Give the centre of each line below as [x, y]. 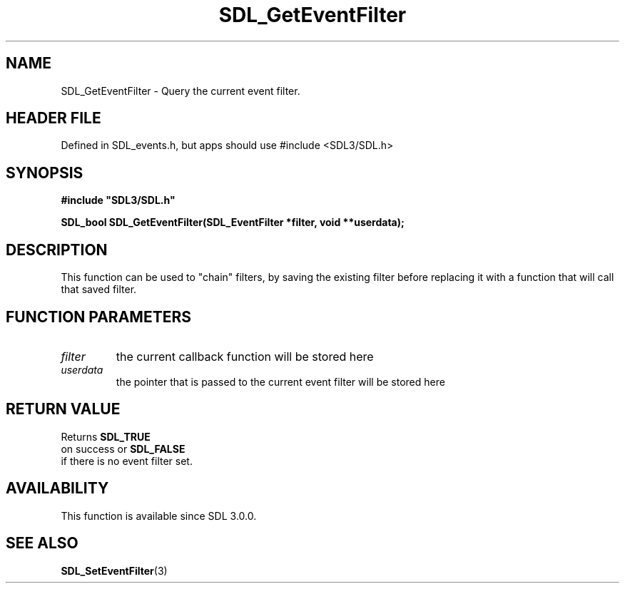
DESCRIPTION [57, 250]
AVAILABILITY [57, 488]
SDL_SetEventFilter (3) [114, 570]
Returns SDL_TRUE [106, 436]
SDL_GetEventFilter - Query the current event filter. [181, 91]
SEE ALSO [42, 543]
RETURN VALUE [63, 409]
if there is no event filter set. [127, 461]
